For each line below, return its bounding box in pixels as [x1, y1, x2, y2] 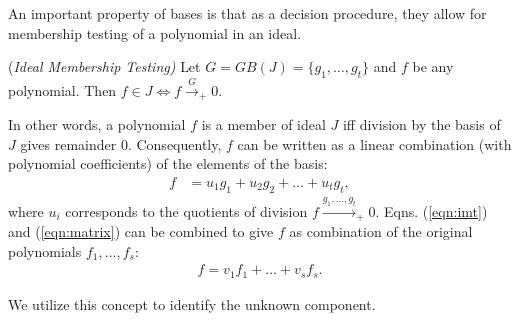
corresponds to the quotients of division [65, 200, 308, 221]
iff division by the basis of [342, 114, 501, 135]
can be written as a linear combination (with [237, 133, 512, 154]
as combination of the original [289, 221, 473, 242]
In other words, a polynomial [8, 114, 186, 135]
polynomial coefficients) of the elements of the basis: [8, 153, 328, 174]
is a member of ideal [201, 114, 326, 135]
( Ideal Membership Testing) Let [8, 56, 201, 77]
